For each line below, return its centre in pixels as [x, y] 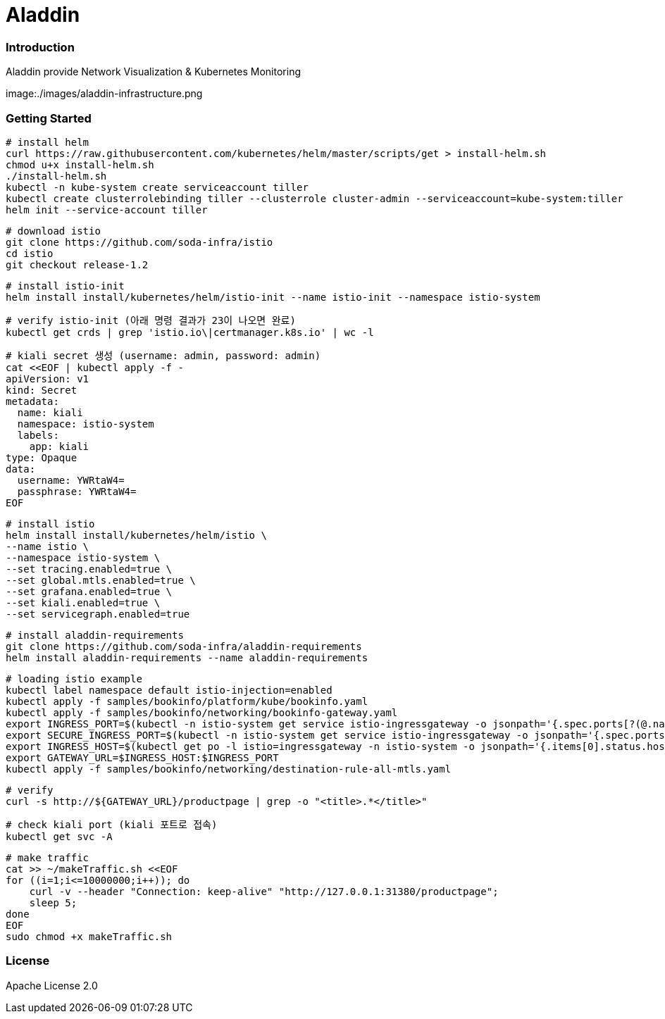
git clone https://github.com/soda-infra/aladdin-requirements [184, 646]
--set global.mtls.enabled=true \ [101, 580]
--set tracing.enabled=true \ [89, 569]
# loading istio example [74, 679]
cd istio [30, 253]
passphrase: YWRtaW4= [77, 491]
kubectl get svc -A [59, 836]
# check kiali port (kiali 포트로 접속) [112, 824]
